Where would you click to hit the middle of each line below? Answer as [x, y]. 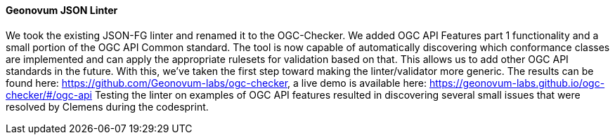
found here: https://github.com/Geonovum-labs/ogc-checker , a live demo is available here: [216, 83]
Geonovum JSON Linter [62, 10]
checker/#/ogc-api [49, 94]
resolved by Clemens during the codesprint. [107, 106]
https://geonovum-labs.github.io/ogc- [517, 83]
